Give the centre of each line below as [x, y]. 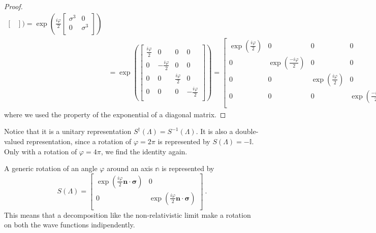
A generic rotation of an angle [51, 168]
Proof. [13, 6]
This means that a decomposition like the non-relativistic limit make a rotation [128, 214]
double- [247, 131]
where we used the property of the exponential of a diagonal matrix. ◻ [115, 114]
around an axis [130, 168]
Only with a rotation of [41, 151]
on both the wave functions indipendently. [70, 225]
